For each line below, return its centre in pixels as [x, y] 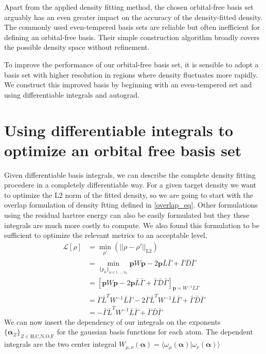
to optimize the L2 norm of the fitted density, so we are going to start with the [129, 194]
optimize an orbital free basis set [123, 150]
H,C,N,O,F [42, 337]
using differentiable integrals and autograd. [72, 94]
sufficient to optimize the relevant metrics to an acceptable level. [106, 235]
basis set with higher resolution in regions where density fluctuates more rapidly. [131, 74]
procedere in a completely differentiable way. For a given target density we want [130, 185]
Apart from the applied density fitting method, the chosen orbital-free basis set [129, 7]
